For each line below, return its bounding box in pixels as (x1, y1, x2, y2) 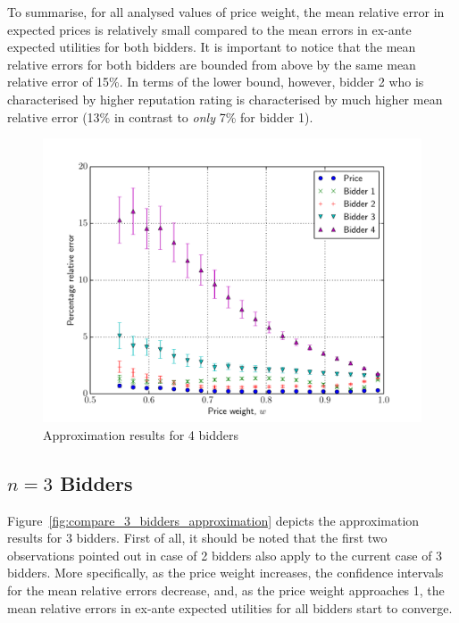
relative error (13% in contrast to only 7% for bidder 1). (7, 107, 313, 126)
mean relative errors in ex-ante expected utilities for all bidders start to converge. (7, 598, 453, 617)
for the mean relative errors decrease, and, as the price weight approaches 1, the (7, 580, 445, 599)
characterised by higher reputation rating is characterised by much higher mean (7, 89, 443, 108)
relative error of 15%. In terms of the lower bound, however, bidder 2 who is (7, 72, 424, 91)
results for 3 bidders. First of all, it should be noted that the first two (7, 528, 388, 547)
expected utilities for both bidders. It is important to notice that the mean (7, 37, 416, 56)
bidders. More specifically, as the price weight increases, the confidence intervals (7, 563, 444, 582)
